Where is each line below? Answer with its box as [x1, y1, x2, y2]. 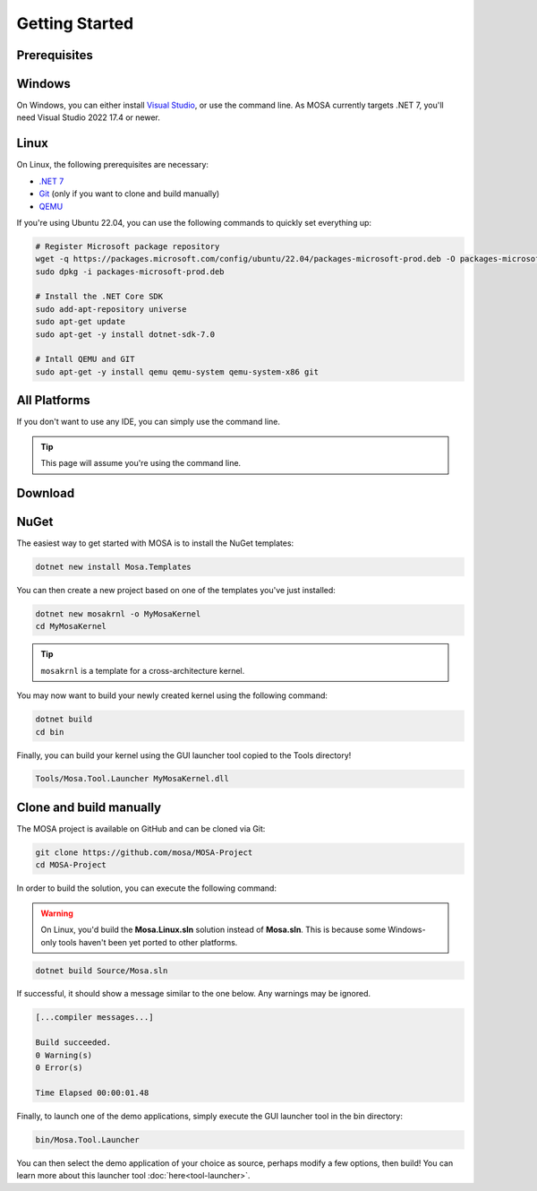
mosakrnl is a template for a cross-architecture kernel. [40, 665, 245, 676]
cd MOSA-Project [35, 860, 107, 870]
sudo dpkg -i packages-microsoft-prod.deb [35, 266, 225, 277]
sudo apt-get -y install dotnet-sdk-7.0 [35, 329, 215, 340]
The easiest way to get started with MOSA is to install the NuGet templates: [16, 538, 294, 548]
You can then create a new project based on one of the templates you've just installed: [16, 585, 336, 595]
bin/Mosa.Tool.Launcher [35, 1135, 141, 1144]
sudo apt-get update [35, 316, 125, 327]
